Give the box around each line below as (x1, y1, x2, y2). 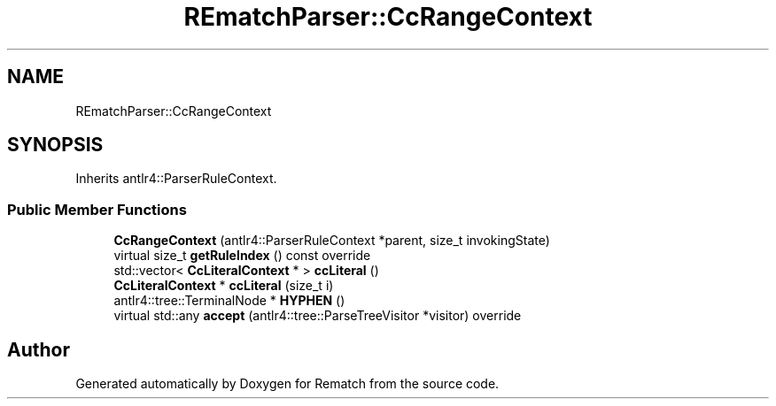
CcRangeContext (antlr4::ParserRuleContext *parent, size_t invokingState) (113, 233, 550, 249)
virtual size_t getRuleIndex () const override (113, 248, 371, 264)
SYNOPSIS (7, 134, 104, 157)
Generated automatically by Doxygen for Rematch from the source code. (75, 376, 500, 392)
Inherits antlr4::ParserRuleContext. (75, 171, 277, 187)
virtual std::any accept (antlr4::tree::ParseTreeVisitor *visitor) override (113, 308, 522, 324)
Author (7, 338, 70, 361)
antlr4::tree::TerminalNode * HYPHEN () (113, 293, 345, 309)
